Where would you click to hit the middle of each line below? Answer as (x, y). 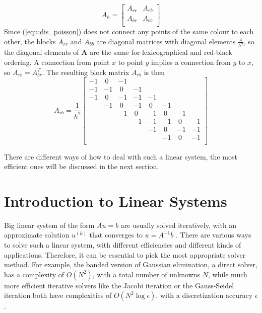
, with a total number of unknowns (146, 274)
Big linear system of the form (49, 225)
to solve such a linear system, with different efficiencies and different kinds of (123, 245)
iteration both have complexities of (58, 295)
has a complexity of (34, 274)
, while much (228, 274)
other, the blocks (30, 41)
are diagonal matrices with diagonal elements (166, 41)
